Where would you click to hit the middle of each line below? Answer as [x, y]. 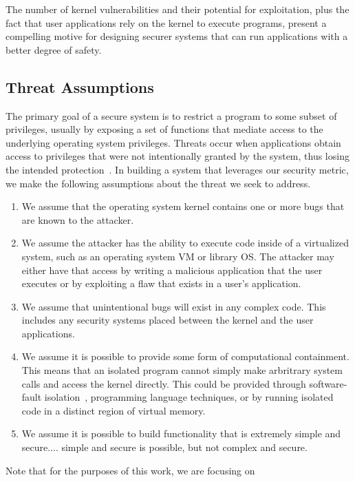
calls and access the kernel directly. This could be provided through [164, 383]
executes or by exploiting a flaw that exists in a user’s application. [161, 283]
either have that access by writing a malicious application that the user [172, 270]
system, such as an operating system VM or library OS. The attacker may [178, 256]
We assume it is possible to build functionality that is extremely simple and [181, 433]
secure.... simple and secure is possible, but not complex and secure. [164, 447]
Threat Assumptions [80, 86]
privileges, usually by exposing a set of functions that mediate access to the [164, 129]
